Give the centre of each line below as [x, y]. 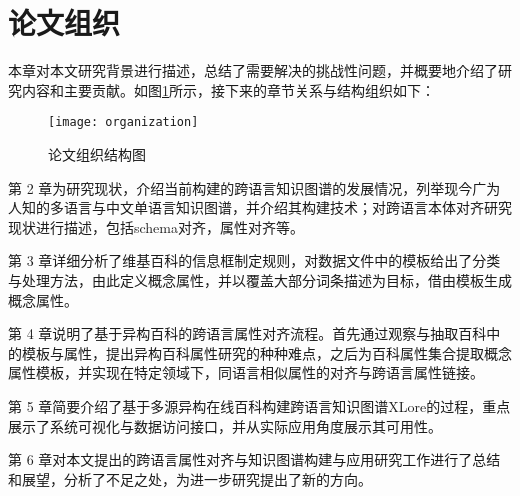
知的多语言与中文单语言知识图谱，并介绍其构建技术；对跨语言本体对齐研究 [266, 207]
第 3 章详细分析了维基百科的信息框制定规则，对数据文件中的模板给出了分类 [254, 260]
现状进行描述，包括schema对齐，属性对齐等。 [156, 226]
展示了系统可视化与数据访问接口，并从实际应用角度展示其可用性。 [225, 425]
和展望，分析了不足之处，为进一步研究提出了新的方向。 [190, 478]
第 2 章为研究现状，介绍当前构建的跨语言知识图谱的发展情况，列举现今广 [247, 187]
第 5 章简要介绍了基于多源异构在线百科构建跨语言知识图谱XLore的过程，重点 [259, 405]
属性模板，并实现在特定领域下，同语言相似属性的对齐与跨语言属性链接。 [246, 372]
